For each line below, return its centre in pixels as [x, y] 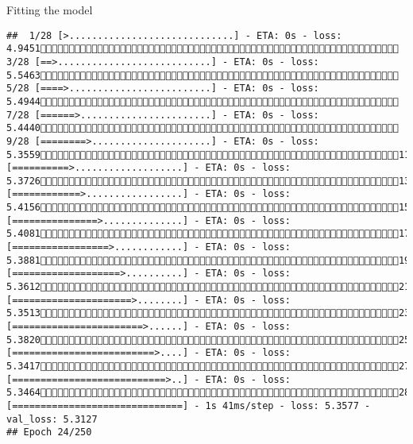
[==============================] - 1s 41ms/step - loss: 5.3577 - [189, 405]
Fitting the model [50, 10]
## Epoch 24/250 [49, 432]
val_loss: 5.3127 [52, 419]
